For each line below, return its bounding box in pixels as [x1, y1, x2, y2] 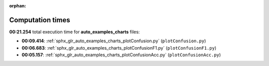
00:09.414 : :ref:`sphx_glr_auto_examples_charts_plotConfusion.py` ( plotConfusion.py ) [21, 38, 206, 44]
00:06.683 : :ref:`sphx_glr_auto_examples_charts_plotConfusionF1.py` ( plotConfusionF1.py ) [21, 45, 217, 51]
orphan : [9, 3, 26, 8]
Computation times [9, 15, 70, 24]
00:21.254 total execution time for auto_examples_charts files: [9, 29, 140, 35]
